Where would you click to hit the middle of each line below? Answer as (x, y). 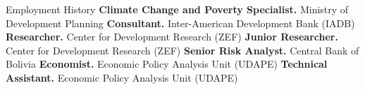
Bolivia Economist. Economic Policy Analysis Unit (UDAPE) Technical (167, 64)
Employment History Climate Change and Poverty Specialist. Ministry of (177, 9)
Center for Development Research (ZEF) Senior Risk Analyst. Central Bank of (182, 50)
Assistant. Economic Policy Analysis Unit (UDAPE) (122, 77)
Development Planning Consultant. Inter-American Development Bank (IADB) (180, 23)
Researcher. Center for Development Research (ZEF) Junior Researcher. (172, 37)
